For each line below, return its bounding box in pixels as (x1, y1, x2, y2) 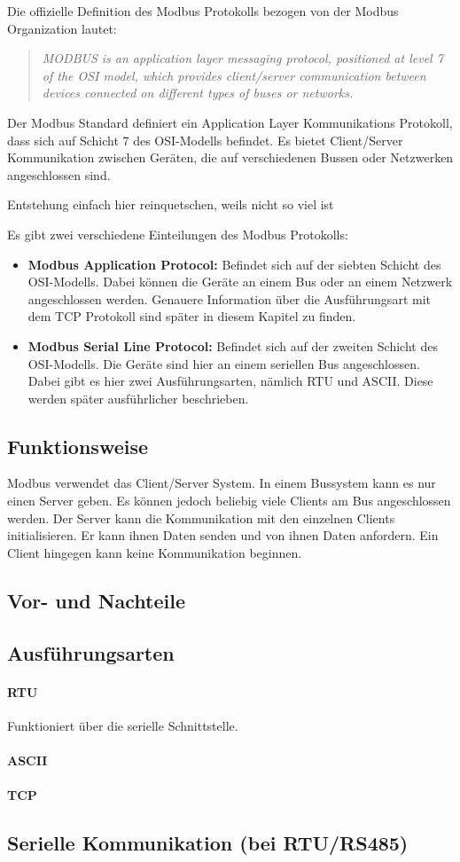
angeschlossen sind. (7, 165, 111, 184)
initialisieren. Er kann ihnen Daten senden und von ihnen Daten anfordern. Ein (7, 526, 439, 545)
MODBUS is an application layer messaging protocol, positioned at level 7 (42, 49, 443, 67)
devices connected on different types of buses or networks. (42, 83, 354, 102)
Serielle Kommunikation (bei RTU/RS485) (7, 829, 409, 857)
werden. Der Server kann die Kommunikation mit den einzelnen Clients (7, 508, 395, 527)
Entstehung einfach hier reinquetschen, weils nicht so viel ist (7, 195, 334, 214)
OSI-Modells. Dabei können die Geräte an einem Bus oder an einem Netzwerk (27, 272, 453, 291)
